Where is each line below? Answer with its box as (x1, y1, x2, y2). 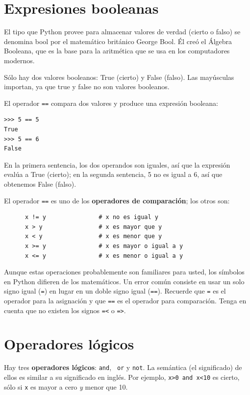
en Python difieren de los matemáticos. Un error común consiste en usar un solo (4, 276, 245, 286)
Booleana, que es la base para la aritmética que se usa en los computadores (4, 46, 230, 56)
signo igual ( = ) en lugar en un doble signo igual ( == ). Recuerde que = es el (4, 286, 226, 296)
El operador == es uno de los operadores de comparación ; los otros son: (4, 195, 230, 205)
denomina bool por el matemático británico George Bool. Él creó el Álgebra (4, 36, 232, 46)
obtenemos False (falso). (4, 178, 76, 189)
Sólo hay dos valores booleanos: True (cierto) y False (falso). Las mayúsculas (4, 72, 234, 82)
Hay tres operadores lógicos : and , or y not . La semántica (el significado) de (4, 362, 242, 372)
